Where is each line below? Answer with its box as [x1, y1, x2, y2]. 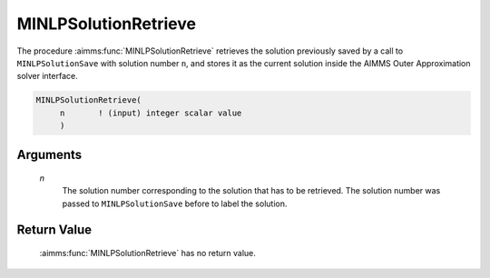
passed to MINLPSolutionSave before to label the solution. [62, 198, 288, 209]
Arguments [16, 146, 83, 163]
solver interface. [16, 71, 78, 82]
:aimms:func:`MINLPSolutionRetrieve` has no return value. [39, 248, 256, 259]
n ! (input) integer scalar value [59, 107, 242, 118]
